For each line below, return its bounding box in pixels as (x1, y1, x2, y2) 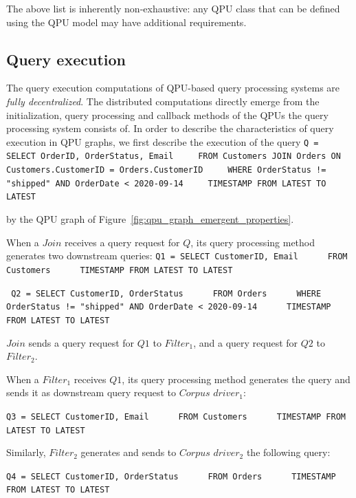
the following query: (246, 445, 331, 459)
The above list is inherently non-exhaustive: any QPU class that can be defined (6, 1, 340, 15)
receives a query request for (64, 235, 180, 249)
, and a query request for (193, 335, 298, 349)
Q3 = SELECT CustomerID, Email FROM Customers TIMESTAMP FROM (6, 411, 346, 422)
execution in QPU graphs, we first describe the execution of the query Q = (6, 134, 319, 149)
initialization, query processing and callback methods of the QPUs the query (6, 107, 329, 122)
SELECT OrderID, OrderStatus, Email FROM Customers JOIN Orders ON (6, 151, 341, 162)
